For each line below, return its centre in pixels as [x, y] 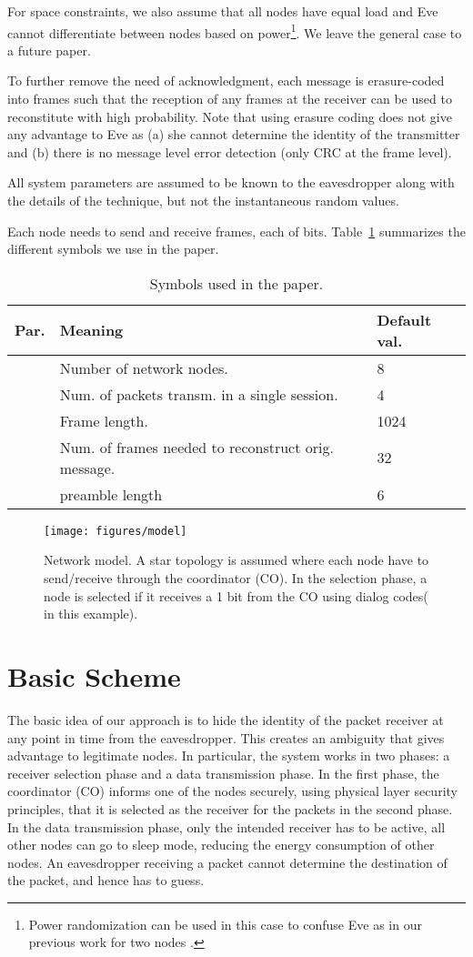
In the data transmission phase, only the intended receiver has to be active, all [226, 826]
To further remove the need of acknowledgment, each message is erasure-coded [226, 81]
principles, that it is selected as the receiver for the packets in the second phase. [230, 808]
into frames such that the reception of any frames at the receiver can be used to [230, 99]
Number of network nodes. [144, 368]
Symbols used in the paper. [236, 283]
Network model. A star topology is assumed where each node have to [236, 560]
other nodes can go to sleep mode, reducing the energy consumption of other [221, 845]
